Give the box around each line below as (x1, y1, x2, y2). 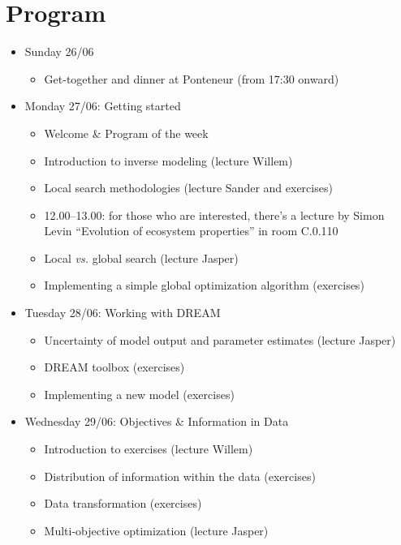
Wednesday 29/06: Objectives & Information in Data (24, 413, 289, 430)
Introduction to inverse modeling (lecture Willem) (44, 152, 293, 169)
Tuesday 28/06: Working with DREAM (24, 304, 221, 321)
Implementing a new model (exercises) (44, 385, 235, 402)
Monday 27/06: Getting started (24, 97, 181, 114)
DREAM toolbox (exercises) (44, 358, 185, 375)
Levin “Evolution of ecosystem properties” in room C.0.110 (44, 222, 338, 239)
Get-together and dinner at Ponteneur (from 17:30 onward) (44, 70, 339, 87)
